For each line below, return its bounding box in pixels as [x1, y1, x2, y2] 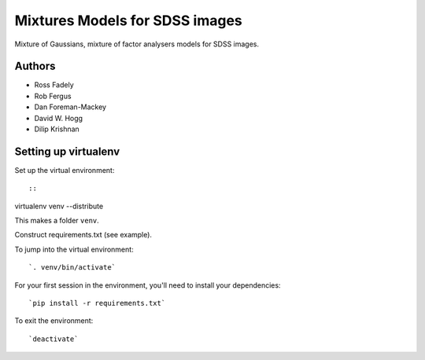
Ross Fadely [34, 80, 74, 90]
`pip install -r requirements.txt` [28, 299, 166, 308]
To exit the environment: [14, 316, 94, 325]
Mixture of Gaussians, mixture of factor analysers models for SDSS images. [14, 39, 260, 49]
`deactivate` [28, 334, 79, 343]
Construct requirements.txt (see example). [14, 230, 153, 240]
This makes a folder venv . [14, 216, 100, 226]
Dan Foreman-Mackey [34, 102, 106, 112]
